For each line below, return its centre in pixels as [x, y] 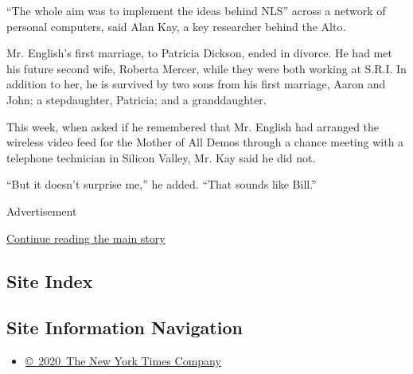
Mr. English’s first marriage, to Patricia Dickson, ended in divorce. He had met [199, 53]
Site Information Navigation [125, 327]
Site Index [50, 280]
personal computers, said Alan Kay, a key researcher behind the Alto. [176, 26]
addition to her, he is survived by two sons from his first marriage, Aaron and [196, 84]
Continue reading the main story [86, 238]
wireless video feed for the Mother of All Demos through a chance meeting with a [205, 142]
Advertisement [42, 210]
